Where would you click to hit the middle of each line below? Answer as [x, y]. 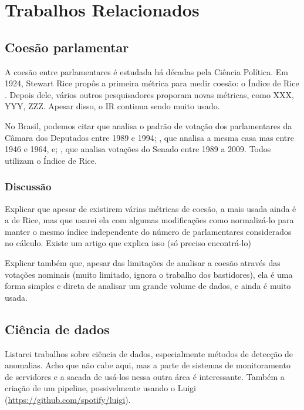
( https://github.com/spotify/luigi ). [68, 399]
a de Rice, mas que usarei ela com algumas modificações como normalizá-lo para [149, 220]
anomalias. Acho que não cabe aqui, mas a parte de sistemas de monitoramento [148, 365]
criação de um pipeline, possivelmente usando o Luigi [100, 388]
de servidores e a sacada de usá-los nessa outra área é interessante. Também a [145, 376]
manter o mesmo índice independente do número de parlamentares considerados [148, 231]
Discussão [28, 186]
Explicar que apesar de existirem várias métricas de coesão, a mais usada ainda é [151, 208]
